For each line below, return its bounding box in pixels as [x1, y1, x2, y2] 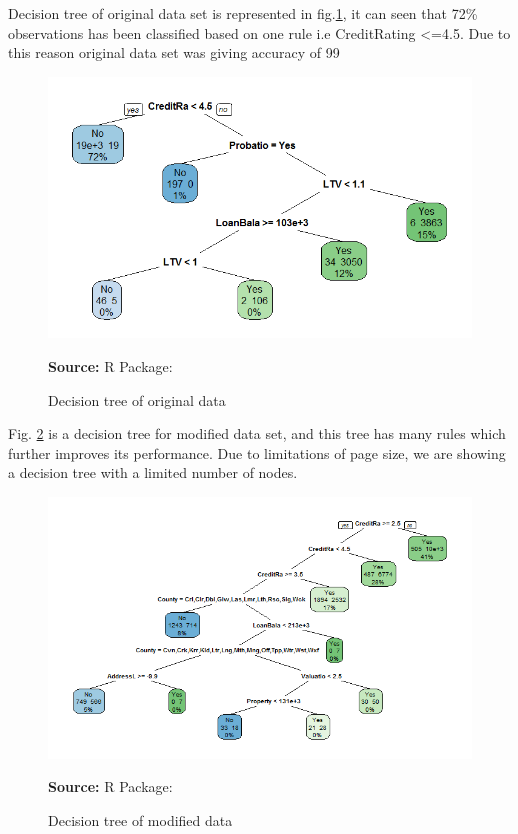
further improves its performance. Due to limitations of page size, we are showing [8, 442, 506, 463]
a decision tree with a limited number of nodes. [8, 462, 298, 483]
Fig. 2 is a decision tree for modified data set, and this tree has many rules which [8, 423, 506, 444]
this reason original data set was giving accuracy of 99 [8, 42, 340, 63]
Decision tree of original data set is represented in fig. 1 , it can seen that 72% [8, 3, 478, 23]
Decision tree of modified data [48, 809, 233, 830]
